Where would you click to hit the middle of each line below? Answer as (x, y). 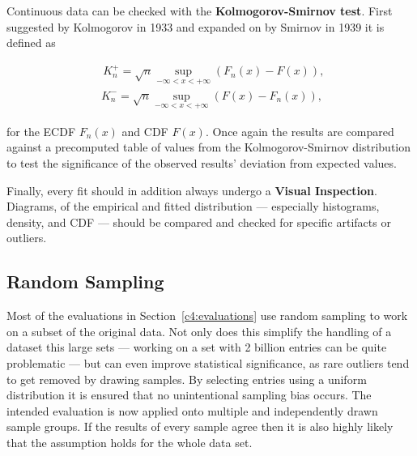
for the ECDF (41, 131)
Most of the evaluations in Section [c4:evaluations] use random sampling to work (207, 315)
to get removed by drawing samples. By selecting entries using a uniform (187, 379)
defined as (31, 43)
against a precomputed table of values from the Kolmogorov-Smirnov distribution (209, 147)
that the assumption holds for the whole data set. (130, 442)
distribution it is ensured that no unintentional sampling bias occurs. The (189, 395)
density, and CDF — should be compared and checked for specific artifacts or (199, 222)
